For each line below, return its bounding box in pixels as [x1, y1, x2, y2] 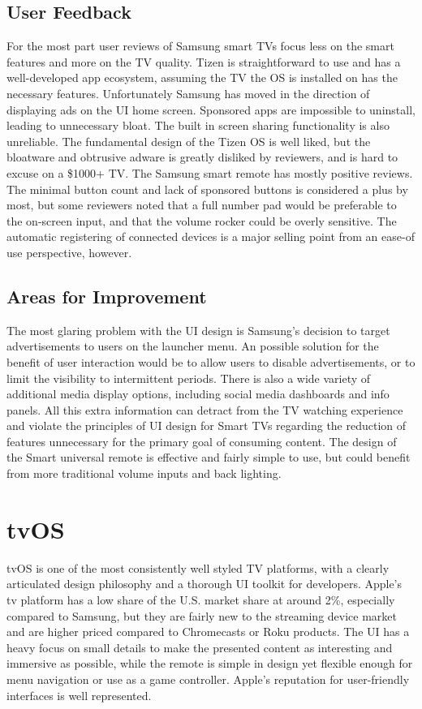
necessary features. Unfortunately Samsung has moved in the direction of [6, 84, 370, 101]
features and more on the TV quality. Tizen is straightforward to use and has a [6, 53, 401, 70]
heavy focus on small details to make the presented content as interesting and [6, 638, 393, 655]
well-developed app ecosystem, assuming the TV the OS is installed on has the [6, 69, 398, 86]
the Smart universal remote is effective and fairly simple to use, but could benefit [6, 449, 411, 466]
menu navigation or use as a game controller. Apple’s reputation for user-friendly [6, 670, 410, 687]
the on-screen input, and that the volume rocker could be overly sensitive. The [6, 212, 397, 229]
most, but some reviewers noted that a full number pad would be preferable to [6, 196, 397, 213]
